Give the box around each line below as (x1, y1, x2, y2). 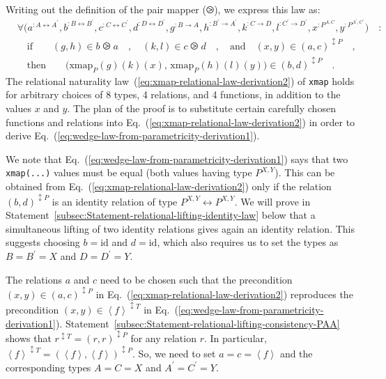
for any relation (130, 331, 196, 346)
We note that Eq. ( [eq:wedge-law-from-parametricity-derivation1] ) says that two (6, 151, 348, 166)
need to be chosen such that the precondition (100, 272, 293, 286)
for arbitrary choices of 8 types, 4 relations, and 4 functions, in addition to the (6, 87, 341, 102)
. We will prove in (234, 194, 311, 208)
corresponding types (6, 359, 91, 374)
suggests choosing (6, 235, 80, 249)
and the (279, 346, 313, 361)
